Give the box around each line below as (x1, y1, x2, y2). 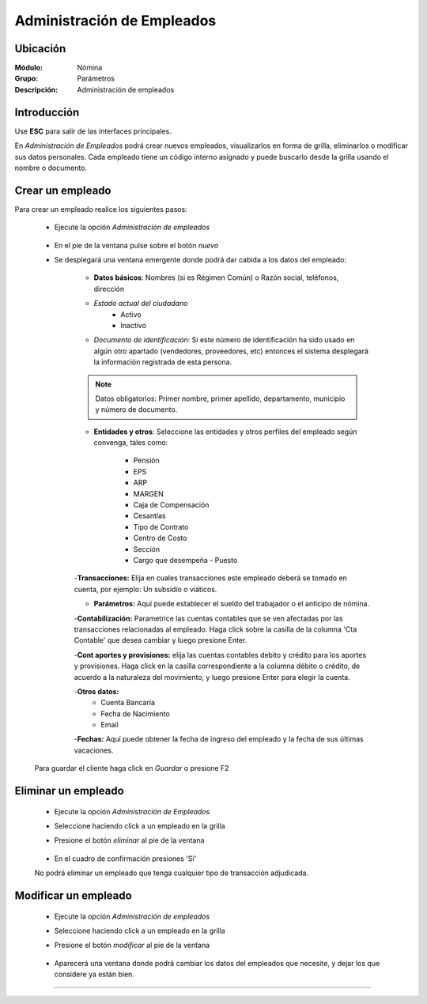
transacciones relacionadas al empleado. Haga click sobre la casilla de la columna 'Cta (74, 625, 357, 634)
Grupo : (14, 74, 39, 83)
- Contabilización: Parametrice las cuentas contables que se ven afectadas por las (74, 613, 343, 623)
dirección (93, 284, 125, 293)
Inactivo (120, 320, 146, 330)
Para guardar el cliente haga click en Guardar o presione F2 (34, 764, 229, 773)
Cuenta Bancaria (100, 698, 156, 708)
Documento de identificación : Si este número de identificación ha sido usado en (93, 335, 355, 345)
